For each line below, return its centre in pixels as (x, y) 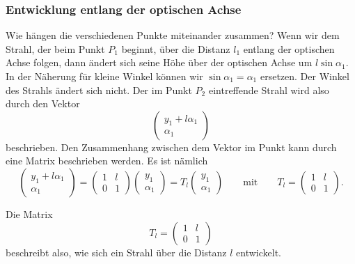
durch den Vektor (43, 103)
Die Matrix (29, 213)
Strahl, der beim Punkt (55, 48)
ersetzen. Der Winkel (305, 76)
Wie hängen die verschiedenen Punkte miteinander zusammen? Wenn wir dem (173, 35)
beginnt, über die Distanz (176, 48)
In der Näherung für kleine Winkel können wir (104, 76)
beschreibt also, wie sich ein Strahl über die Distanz (116, 252)
